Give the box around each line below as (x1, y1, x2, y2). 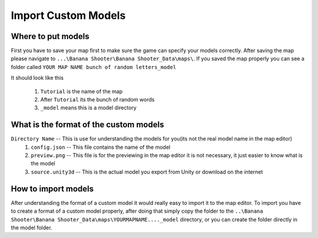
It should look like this (11, 74, 64, 81)
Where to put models (11, 31, 90, 41)
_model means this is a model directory (40, 104, 137, 112)
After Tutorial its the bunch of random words (40, 96, 155, 103)
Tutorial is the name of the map (40, 87, 123, 94)
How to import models (11, 184, 94, 194)
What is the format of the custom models (11, 120, 164, 130)
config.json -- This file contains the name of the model (31, 144, 171, 151)
